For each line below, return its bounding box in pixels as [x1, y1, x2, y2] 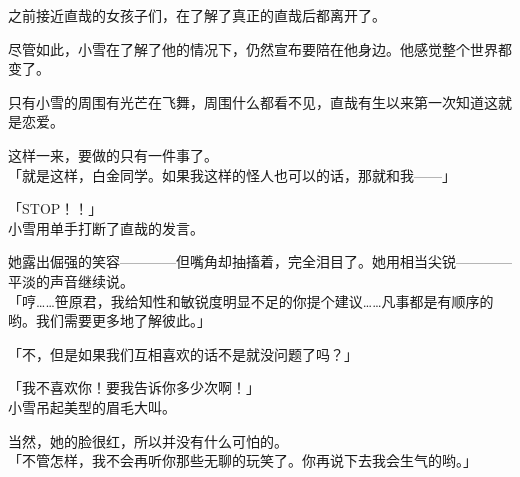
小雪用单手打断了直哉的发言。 [8, 217, 204, 238]
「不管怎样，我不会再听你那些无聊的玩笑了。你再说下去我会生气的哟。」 [8, 450, 477, 471]
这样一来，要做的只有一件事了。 [8, 144, 218, 165]
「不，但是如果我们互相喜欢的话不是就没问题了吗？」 [8, 343, 358, 364]
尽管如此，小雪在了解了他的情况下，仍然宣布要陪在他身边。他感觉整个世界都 [8, 38, 512, 59]
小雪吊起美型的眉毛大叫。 [8, 396, 176, 417]
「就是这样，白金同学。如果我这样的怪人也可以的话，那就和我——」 [8, 164, 456, 185]
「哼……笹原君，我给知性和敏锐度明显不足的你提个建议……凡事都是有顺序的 [8, 290, 494, 311]
